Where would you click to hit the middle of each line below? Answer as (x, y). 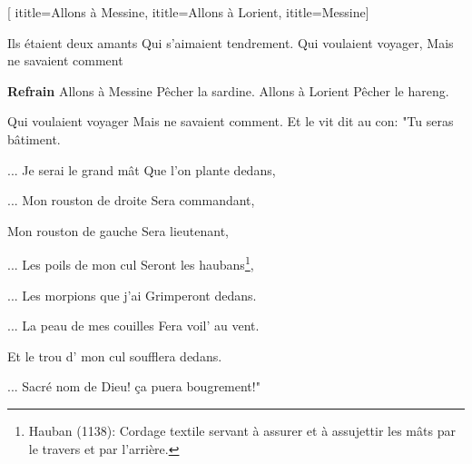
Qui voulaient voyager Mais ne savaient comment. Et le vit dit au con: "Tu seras (231, 121)
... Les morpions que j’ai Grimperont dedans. (132, 295)
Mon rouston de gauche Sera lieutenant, (118, 230)
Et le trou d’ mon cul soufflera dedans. (115, 355)
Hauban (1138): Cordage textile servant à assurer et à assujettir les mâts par (242, 430)
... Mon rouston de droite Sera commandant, (131, 200)
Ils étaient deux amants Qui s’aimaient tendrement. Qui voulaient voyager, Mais (231, 42)
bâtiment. (34, 138)
